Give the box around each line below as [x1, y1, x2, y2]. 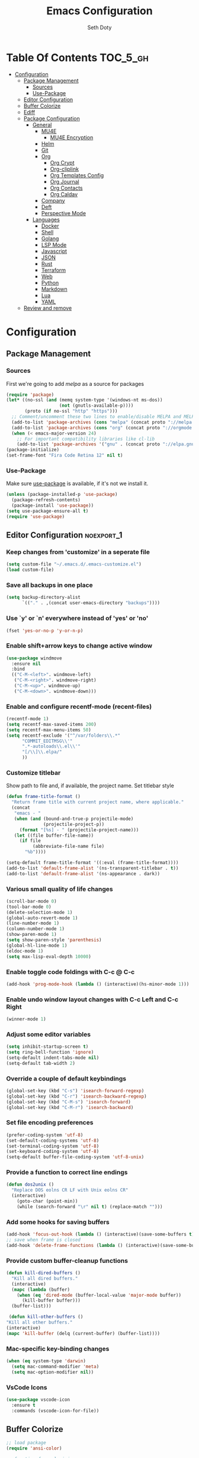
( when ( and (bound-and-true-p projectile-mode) [14, 816, 134, 822]
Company [41, 197, 65, 204]
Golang [41, 235, 59, 242]
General [32, 121, 52, 128]
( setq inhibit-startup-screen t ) [6, 1044, 89, 1050]
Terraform [41, 266, 66, 274]
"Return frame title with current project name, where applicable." [11, 799, 184, 805]
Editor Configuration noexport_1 [6, 530, 123, 541]
